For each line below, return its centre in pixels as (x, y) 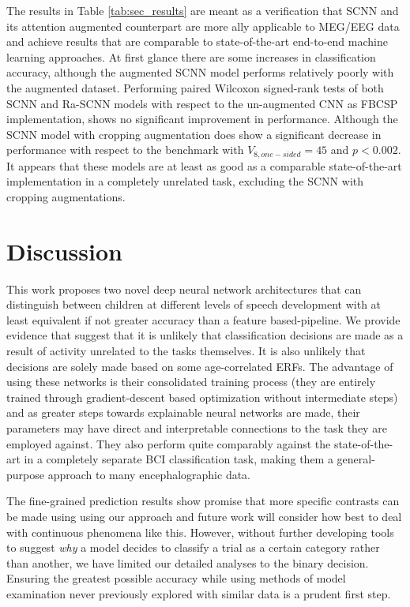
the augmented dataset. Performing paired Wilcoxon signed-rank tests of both (195, 87)
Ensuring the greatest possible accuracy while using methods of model (176, 578)
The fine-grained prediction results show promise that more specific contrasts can (203, 501)
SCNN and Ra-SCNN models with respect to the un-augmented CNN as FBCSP (202, 103)
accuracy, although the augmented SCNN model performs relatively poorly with (200, 72)
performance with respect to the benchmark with (125, 150)
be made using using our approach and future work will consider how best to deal (204, 517)
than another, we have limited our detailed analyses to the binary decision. (188, 562)
